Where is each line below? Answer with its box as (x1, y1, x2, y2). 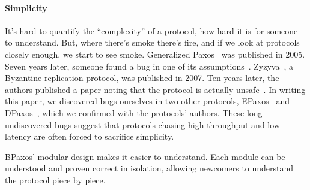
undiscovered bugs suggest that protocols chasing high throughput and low (5, 118, 280, 131)
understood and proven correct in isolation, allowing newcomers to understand (5, 162, 294, 174)
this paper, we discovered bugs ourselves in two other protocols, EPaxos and (5, 95, 290, 107)
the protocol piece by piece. (5, 173, 106, 186)
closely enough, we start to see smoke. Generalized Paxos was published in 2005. (5, 47, 305, 60)
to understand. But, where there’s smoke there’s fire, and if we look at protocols (5, 36, 300, 49)
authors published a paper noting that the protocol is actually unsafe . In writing (5, 83, 306, 95)
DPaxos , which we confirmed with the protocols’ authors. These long (5, 106, 263, 119)
